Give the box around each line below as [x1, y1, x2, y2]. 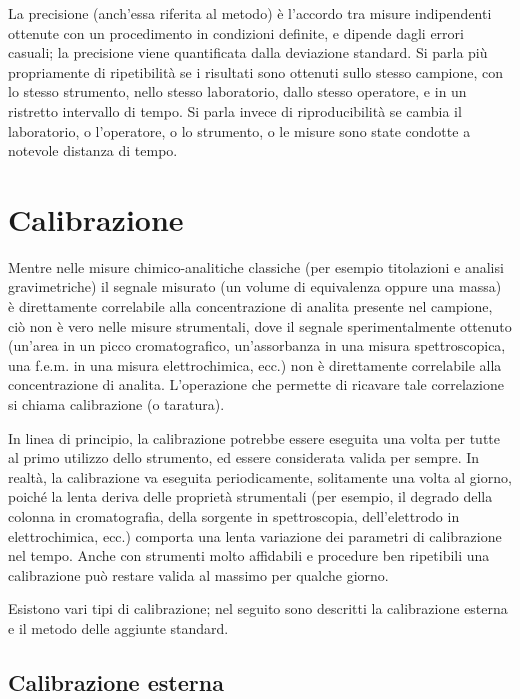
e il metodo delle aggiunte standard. [8, 617, 229, 638]
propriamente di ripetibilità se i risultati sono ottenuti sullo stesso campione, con [8, 61, 503, 82]
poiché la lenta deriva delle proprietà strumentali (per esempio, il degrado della [8, 486, 493, 507]
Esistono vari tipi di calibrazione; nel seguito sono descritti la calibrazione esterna [8, 598, 508, 619]
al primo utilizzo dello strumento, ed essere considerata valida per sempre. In [8, 447, 480, 468]
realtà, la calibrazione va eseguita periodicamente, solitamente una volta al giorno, [8, 466, 512, 487]
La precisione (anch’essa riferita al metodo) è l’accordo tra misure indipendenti [8, 3, 492, 23]
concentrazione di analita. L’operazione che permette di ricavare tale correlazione [8, 374, 504, 395]
